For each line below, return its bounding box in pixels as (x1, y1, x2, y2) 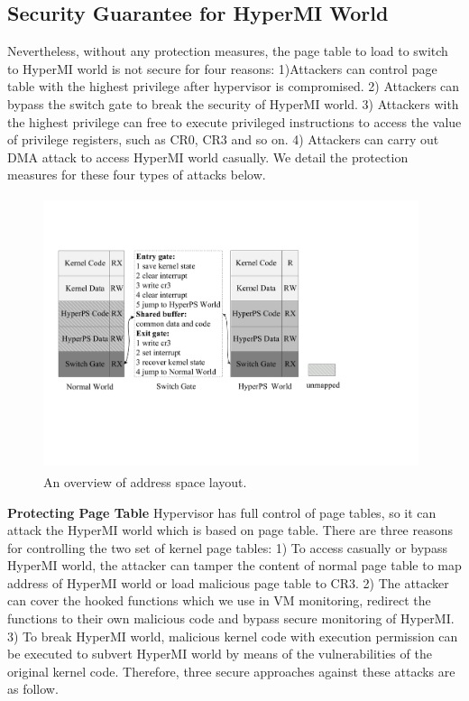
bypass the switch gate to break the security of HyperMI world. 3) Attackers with (7, 94, 459, 113)
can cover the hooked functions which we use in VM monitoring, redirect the (7, 591, 431, 610)
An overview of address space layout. (43, 472, 247, 491)
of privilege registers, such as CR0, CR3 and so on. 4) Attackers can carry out (7, 130, 439, 149)
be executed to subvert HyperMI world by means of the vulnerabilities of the (7, 644, 432, 663)
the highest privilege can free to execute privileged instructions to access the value (7, 112, 462, 131)
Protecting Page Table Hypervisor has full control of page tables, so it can (7, 503, 437, 521)
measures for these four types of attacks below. (7, 165, 266, 184)
